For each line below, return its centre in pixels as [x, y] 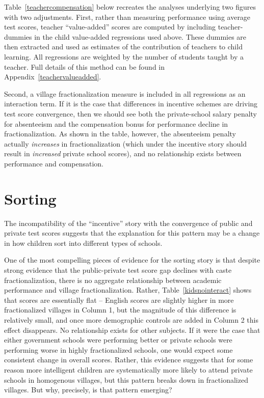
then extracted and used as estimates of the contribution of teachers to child [123, 47]
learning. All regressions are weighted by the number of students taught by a [124, 56]
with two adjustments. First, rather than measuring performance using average [127, 17]
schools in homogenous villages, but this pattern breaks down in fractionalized [126, 379]
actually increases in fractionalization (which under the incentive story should [126, 143]
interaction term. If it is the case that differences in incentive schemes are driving [131, 104]
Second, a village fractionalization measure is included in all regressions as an [125, 93]
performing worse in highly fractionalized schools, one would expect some [118, 349]
